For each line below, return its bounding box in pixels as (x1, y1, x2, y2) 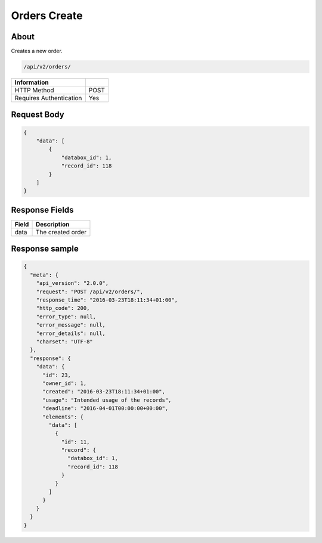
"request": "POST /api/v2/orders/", (36, 288, 143, 295)
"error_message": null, (36, 322, 106, 328)
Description (35, 220, 70, 228)
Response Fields (11, 204, 74, 215)
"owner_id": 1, (42, 380, 87, 387)
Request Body (11, 110, 65, 120)
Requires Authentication (14, 94, 82, 103)
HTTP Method (14, 86, 54, 95)
